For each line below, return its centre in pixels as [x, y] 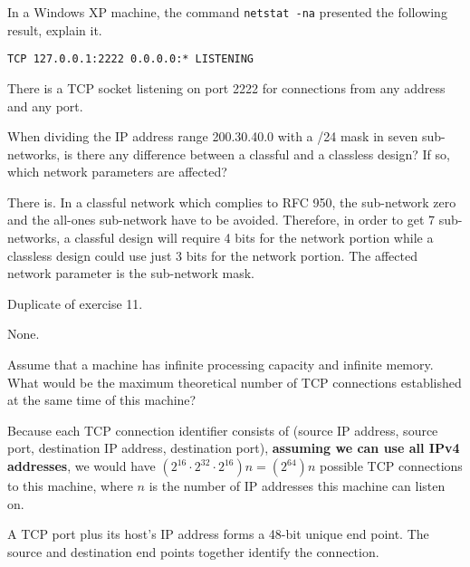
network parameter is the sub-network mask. [131, 273]
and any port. [45, 106]
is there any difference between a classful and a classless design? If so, [257, 154]
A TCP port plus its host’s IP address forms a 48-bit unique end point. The [218, 534]
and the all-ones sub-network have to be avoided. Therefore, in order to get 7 [221, 220]
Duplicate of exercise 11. [75, 303]
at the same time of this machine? [102, 400]
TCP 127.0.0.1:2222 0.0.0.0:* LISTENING [131, 59]
